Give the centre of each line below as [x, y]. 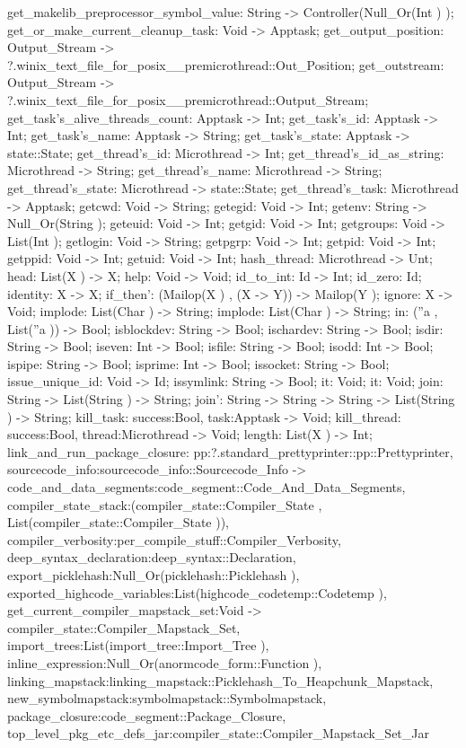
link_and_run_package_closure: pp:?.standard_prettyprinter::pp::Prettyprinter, [230, 451]
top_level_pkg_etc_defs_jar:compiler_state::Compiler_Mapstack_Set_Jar [218, 733]
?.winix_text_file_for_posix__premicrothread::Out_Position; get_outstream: [226, 64]
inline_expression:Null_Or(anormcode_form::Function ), [165, 662]
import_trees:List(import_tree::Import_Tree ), [138, 645]
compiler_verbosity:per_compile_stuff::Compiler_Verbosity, [174, 539]
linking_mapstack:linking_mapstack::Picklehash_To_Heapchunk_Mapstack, [220, 680]
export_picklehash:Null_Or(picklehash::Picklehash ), [154, 575]
